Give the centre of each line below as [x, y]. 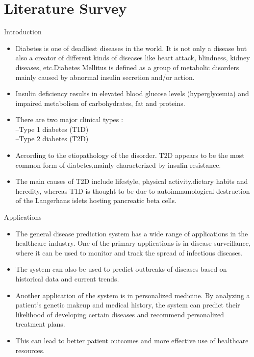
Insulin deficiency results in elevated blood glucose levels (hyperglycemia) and [132, 93]
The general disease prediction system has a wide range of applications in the [132, 233]
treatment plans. [40, 324]
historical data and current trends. [67, 279]
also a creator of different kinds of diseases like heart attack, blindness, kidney [133, 58]
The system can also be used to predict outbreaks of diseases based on [121, 269]
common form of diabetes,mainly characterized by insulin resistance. [118, 165]
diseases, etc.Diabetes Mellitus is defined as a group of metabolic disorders [127, 67]
